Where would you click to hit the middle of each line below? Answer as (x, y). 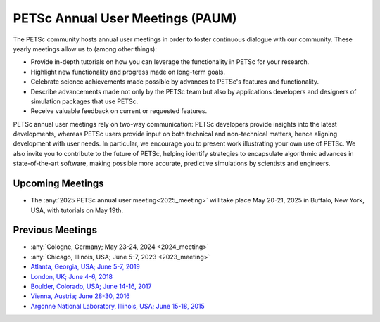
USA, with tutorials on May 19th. (77, 210)
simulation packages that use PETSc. (84, 101)
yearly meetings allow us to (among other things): (85, 49)
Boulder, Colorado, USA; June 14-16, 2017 (91, 286)
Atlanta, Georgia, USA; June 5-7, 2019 (85, 266)
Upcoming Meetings (59, 184)
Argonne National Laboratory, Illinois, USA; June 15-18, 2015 (118, 306)
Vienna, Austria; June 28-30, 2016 (80, 296)
